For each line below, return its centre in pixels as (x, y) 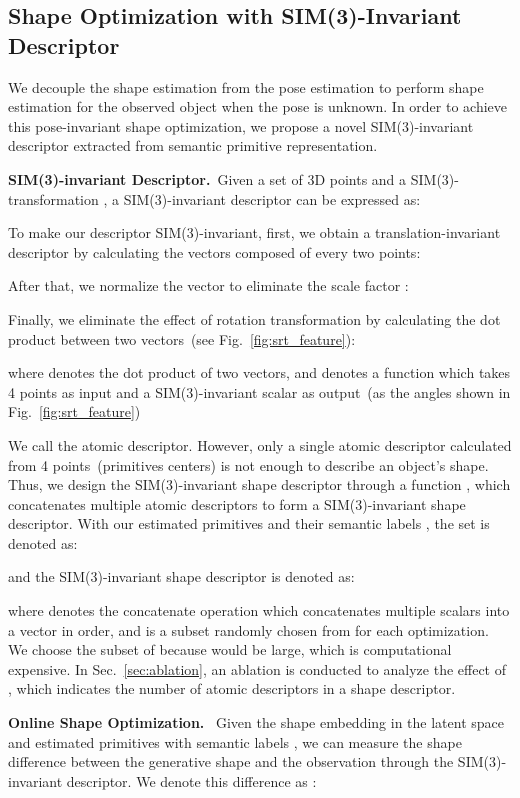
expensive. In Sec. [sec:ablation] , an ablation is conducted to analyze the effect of (257, 668)
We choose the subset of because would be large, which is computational (230, 649)
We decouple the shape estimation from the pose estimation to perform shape (246, 86)
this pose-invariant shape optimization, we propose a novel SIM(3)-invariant (241, 125)
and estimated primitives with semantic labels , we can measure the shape (235, 741)
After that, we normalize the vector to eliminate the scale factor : (208, 285)
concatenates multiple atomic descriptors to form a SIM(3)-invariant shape (237, 503)
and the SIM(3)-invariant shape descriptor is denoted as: (181, 576)
